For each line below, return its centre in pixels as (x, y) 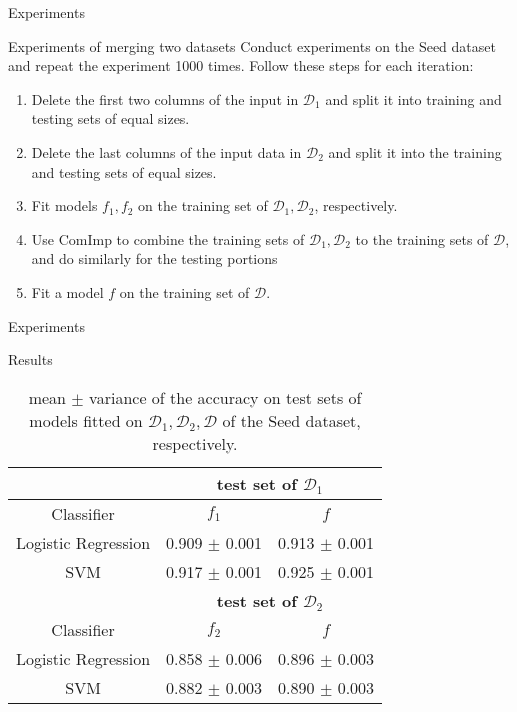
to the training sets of (422, 238)
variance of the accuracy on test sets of (225, 397)
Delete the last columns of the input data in (166, 151)
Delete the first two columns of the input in (165, 98)
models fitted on (86, 420)
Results (30, 359)
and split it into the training (415, 151)
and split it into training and (413, 98)
